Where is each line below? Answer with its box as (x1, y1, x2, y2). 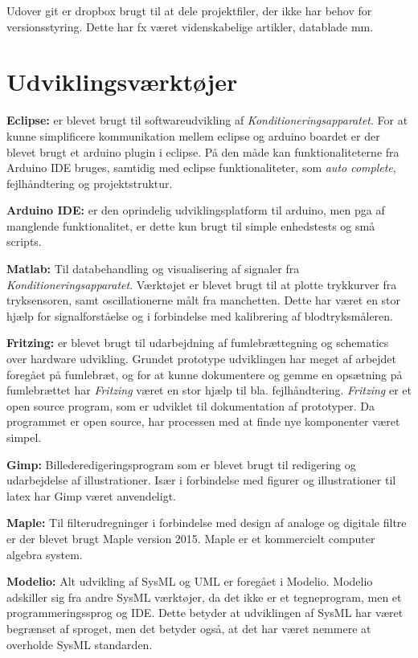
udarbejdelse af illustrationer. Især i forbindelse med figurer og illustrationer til (6, 472, 396, 488)
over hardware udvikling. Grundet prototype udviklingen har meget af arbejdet (6, 350, 397, 367)
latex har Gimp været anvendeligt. (6, 487, 176, 504)
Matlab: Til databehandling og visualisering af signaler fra (6, 260, 300, 277)
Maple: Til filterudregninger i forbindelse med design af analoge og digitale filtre (6, 514, 407, 531)
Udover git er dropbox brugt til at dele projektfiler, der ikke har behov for (6, 2, 372, 18)
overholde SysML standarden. (6, 636, 153, 652)
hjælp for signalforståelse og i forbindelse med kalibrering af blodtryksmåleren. (6, 307, 393, 324)
